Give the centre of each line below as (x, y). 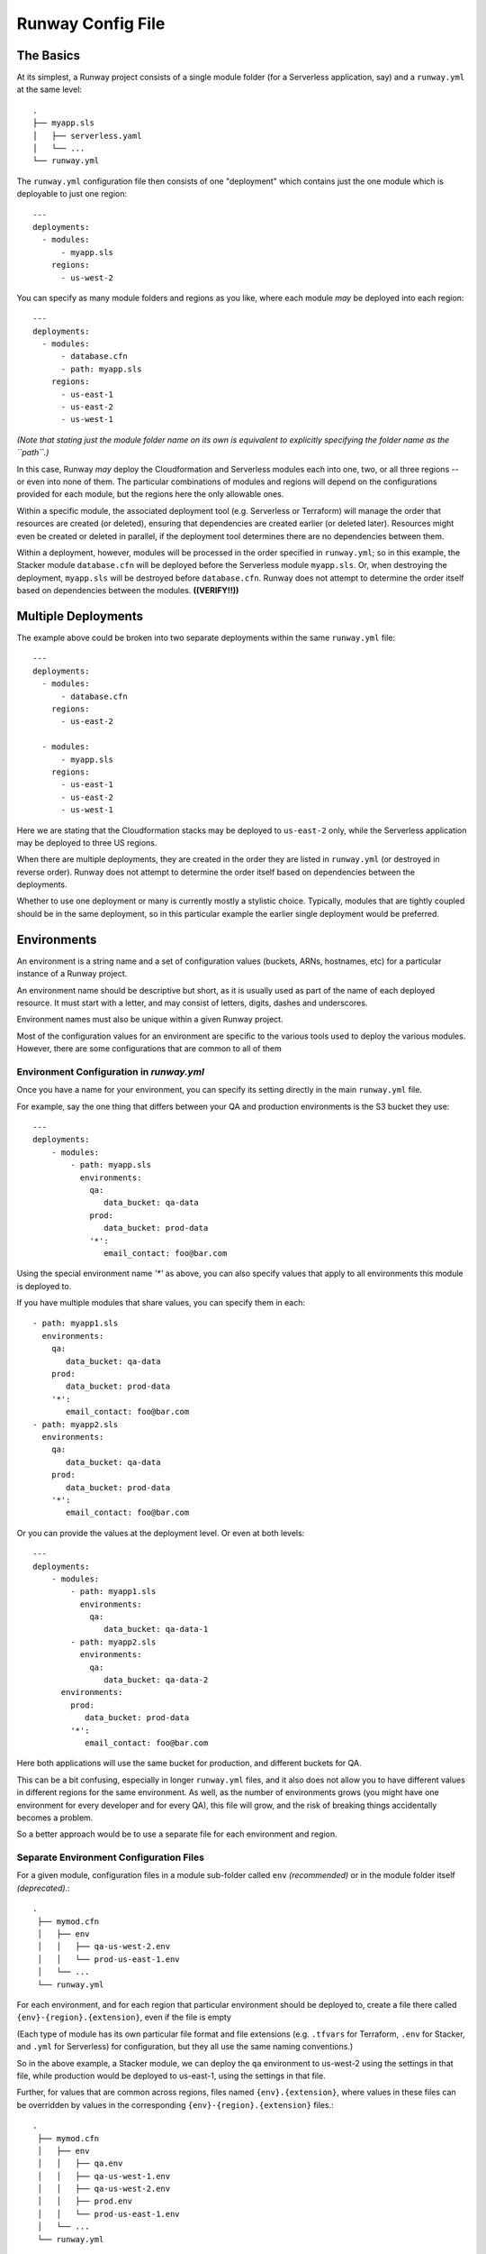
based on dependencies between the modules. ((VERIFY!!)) (128, 591)
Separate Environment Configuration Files (110, 1857)
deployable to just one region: (72, 194)
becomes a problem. (55, 1818)
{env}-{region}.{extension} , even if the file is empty (124, 2017)
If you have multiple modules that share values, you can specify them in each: (161, 1303)
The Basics (49, 55)
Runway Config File (91, 23)
